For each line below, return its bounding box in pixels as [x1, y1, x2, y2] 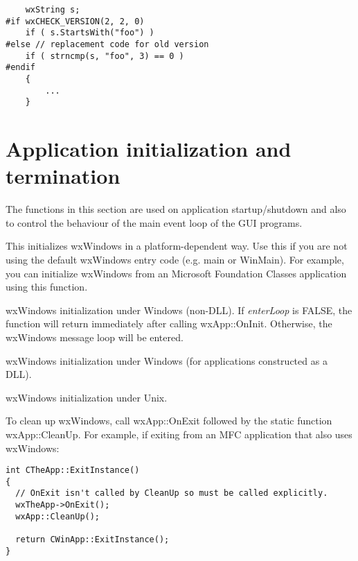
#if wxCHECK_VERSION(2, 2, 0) [6, 16, 145, 26]
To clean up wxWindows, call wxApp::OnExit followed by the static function [6, 413, 332, 428]
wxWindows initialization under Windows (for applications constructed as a [6, 353, 328, 368]
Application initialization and [6, 135, 292, 163]
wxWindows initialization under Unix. [6, 390, 168, 404]
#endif [6, 62, 35, 73]
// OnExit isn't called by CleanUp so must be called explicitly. [15, 488, 328, 499]
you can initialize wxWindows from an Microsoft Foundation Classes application [6, 266, 347, 280]
